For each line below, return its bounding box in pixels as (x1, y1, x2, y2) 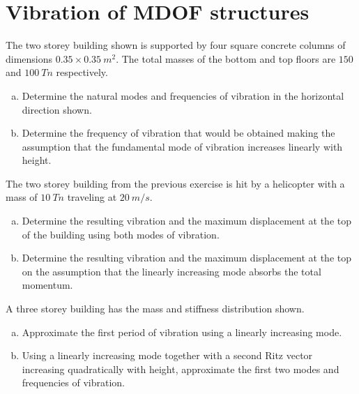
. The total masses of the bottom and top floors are (116, 51, 336, 66)
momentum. (22, 278, 73, 292)
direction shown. (22, 102, 92, 116)
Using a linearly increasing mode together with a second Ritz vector (22, 348, 313, 363)
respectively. (56, 65, 108, 79)
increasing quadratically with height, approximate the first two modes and (22, 361, 339, 376)
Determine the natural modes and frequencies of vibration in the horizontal (22, 88, 344, 103)
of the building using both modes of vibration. (22, 227, 220, 241)
